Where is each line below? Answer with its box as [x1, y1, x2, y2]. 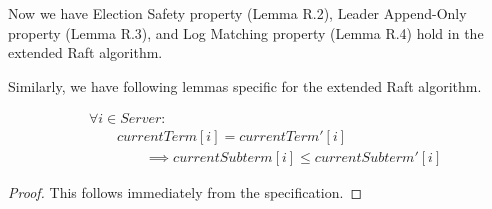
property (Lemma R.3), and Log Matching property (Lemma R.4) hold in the [8, 22, 484, 43]
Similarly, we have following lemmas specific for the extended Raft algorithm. [8, 75, 482, 96]
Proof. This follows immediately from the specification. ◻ [8, 182, 363, 203]
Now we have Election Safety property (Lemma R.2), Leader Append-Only [8, 3, 467, 23]
